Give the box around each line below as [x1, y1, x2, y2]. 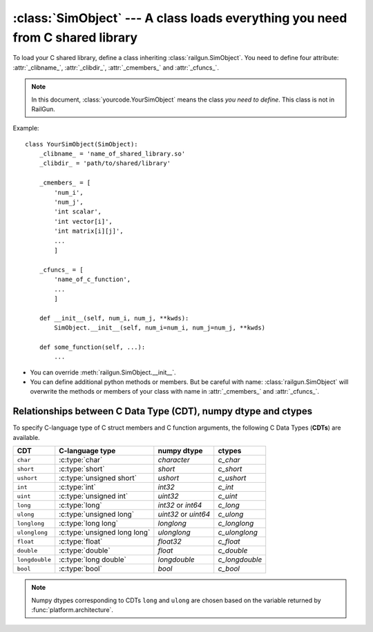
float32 [157, 537, 182, 546]
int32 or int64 [157, 501, 202, 510]
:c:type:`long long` [59, 519, 119, 528]
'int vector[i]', [54, 218, 113, 225]
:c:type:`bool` [59, 564, 103, 573]
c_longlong [218, 519, 254, 528]
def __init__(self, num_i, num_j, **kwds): [39, 314, 189, 322]
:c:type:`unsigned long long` [59, 528, 151, 537]
